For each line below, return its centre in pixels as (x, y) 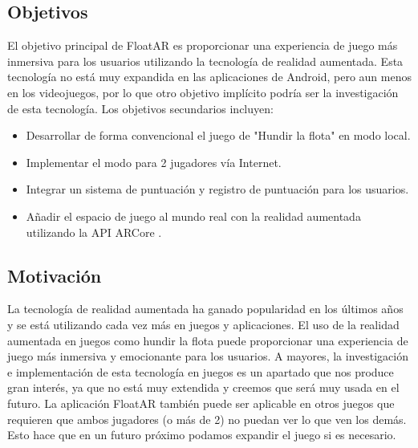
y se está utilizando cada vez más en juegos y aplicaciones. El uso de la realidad (203, 324)
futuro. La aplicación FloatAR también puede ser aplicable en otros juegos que (201, 403)
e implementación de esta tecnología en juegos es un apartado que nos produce (201, 371)
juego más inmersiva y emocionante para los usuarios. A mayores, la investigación (208, 356)
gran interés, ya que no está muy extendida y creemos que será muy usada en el (203, 387)
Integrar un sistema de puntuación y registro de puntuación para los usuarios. (217, 189)
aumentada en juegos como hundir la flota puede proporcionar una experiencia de (208, 340)
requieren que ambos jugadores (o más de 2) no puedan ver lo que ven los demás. (207, 419)
